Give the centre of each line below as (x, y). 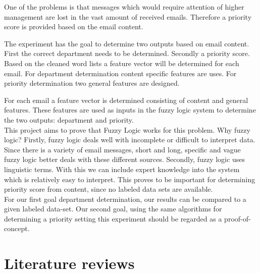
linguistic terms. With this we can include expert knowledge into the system (122, 169)
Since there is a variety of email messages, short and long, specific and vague (122, 149)
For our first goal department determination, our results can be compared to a (125, 199)
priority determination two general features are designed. (92, 83)
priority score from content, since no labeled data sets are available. (109, 189)
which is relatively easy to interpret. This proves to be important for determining (130, 179)
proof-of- (238, 218)
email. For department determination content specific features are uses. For (120, 73)
